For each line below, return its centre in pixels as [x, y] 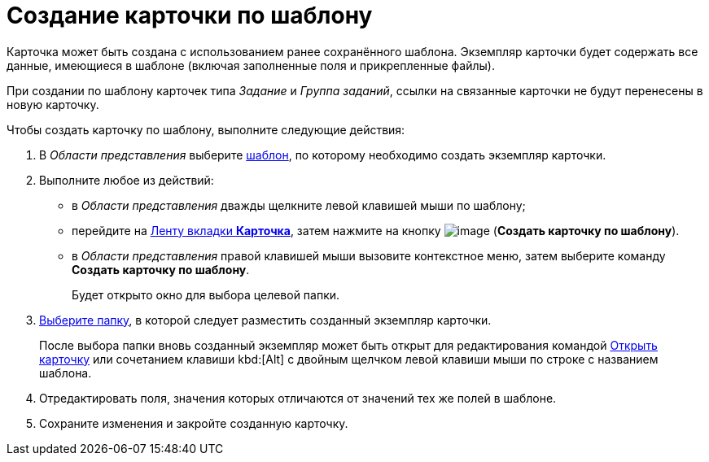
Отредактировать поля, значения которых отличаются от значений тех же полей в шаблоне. [298, 398]
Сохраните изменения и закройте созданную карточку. [194, 423]
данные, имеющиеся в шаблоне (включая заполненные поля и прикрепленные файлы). [251, 65]
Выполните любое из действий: [127, 180]
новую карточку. [53, 104]
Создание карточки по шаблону [190, 15]
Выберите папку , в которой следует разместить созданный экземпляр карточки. [265, 320]
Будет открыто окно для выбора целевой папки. [206, 294]
